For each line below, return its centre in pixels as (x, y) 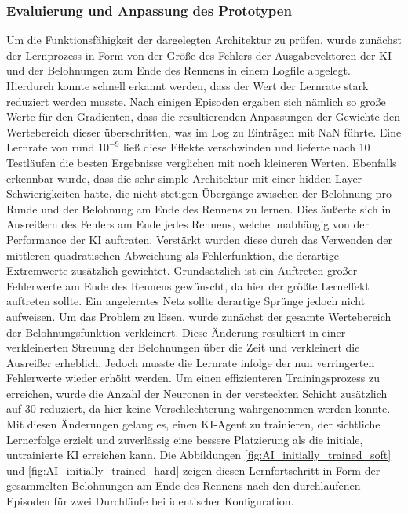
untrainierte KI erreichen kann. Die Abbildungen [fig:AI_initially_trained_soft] (199, 455)
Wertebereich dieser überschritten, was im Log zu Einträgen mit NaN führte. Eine (204, 131)
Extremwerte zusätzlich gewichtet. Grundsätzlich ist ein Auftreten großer (182, 270)
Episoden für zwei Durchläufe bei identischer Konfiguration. (150, 501)
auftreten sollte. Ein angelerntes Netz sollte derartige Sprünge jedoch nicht (186, 301)
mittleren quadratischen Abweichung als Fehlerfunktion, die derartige (173, 255)
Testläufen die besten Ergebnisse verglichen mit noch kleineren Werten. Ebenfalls (202, 162)
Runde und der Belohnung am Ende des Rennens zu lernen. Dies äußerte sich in (199, 208)
